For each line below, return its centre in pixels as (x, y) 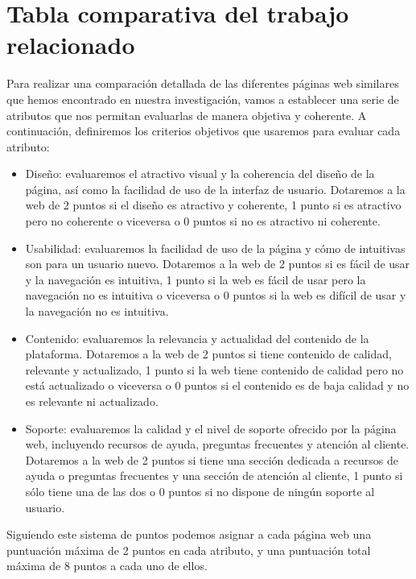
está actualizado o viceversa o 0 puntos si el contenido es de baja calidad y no (217, 385)
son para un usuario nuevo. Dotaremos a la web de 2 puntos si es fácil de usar (218, 264)
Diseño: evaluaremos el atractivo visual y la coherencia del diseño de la (200, 174)
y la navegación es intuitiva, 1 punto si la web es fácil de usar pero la (196, 279)
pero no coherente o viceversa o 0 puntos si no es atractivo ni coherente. (203, 221)
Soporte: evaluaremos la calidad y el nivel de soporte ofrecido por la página (211, 428)
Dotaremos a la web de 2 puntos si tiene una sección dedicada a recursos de (212, 459)
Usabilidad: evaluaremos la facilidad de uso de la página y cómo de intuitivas (215, 248)
